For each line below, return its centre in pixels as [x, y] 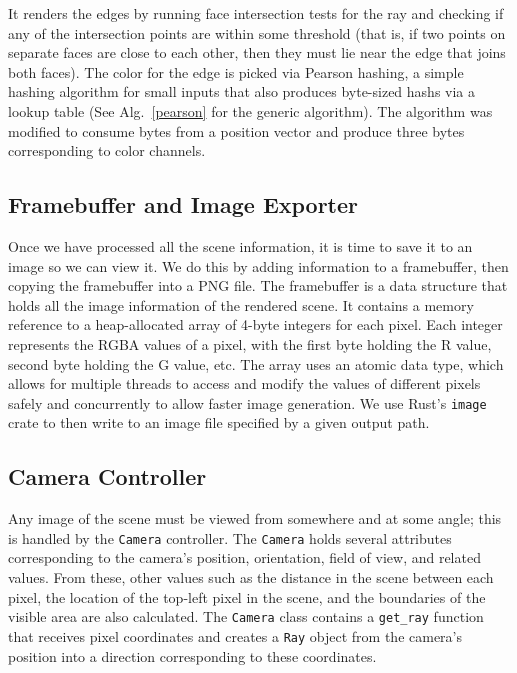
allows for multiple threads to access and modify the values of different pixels [244, 383]
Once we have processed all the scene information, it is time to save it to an [240, 245]
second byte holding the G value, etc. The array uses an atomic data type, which [256, 363]
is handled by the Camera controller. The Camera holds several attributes [230, 537]
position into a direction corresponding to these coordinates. [192, 655]
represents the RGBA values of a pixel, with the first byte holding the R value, [250, 343]
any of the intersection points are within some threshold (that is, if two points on [257, 32]
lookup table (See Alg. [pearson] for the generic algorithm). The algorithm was [250, 110]
